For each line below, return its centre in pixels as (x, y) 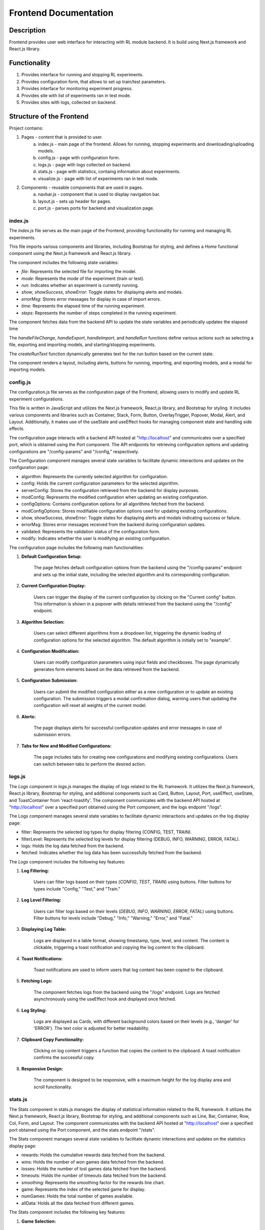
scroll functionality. (53, 1087)
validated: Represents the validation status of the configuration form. (91, 531)
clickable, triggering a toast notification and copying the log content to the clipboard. (119, 948)
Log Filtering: (35, 871)
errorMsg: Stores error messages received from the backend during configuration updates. (114, 524)
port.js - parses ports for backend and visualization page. (96, 208)
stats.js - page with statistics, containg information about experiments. (109, 172)
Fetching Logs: (37, 981)
